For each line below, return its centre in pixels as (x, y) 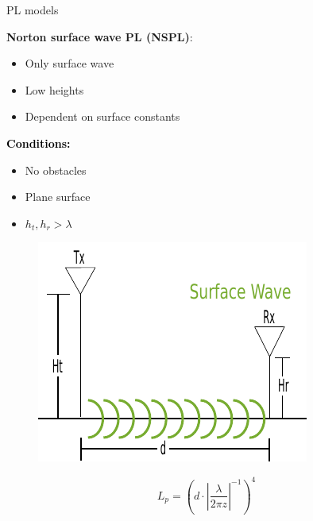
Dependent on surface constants (102, 116)
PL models (33, 10)
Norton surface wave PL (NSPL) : (100, 36)
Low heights (54, 89)
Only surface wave (70, 63)
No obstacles (56, 170)
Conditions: (39, 143)
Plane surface (58, 197)
